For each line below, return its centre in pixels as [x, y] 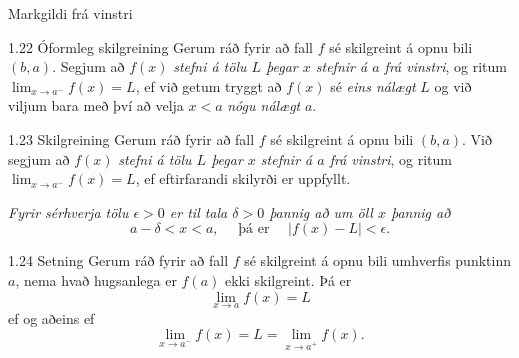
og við [453, 85]
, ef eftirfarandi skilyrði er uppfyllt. [243, 178]
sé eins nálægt [373, 85]
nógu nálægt [264, 105]
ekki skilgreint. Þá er [288, 279]
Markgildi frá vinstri [70, 13]
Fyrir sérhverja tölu [68, 211]
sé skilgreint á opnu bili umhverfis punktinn [377, 260]
